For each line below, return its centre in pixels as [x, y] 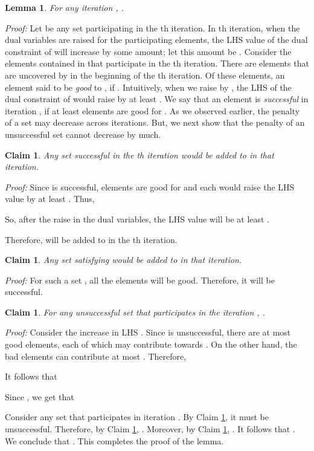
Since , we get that [40, 396]
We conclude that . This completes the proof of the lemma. [114, 440]
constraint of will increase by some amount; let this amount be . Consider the [148, 51]
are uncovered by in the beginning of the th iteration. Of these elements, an [145, 75]
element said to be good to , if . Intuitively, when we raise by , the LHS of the [148, 87]
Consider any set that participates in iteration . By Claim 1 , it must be [137, 417]
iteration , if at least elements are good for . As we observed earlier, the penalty [152, 110]
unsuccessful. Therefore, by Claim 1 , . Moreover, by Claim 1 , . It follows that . [150, 429]
